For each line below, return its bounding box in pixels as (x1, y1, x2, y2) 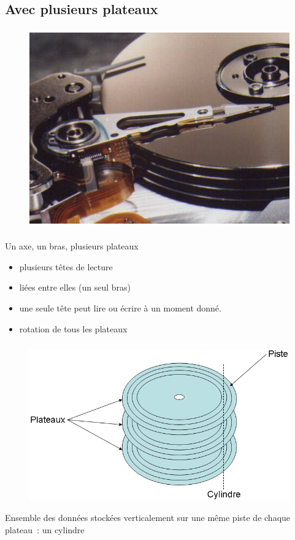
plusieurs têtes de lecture (19, 260, 113, 273)
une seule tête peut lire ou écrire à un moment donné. (19, 301, 221, 314)
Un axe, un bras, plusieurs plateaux (5, 240, 139, 252)
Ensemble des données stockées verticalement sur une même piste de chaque (5, 511, 291, 524)
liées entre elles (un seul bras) (19, 281, 131, 294)
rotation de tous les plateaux (19, 322, 128, 335)
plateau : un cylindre (5, 523, 85, 536)
